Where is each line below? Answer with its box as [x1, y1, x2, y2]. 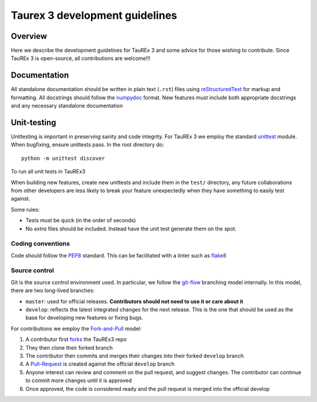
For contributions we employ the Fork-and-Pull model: [11, 325, 142, 332]
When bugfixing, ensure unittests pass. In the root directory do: [11, 141, 164, 148]
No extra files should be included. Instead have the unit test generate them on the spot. [25, 225, 237, 232]
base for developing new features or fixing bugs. [25, 314, 143, 321]
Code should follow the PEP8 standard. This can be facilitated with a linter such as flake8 [11, 252, 227, 259]
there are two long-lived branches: [11, 287, 95, 294]
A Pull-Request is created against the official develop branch [25, 360, 175, 367]
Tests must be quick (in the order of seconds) [25, 217, 136, 224]
